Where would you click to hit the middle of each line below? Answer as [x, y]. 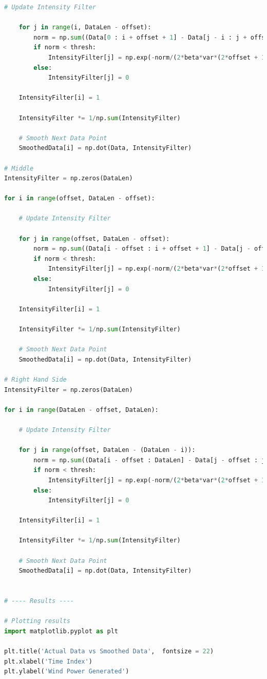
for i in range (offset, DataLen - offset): [80, 199]
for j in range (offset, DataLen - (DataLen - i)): [107, 450]
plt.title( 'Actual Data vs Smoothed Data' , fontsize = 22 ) [109, 651]
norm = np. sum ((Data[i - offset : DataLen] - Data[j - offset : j [149, 460]
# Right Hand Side [35, 379]
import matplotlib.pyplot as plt [61, 631]
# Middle [19, 168]
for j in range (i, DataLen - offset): [85, 27]
